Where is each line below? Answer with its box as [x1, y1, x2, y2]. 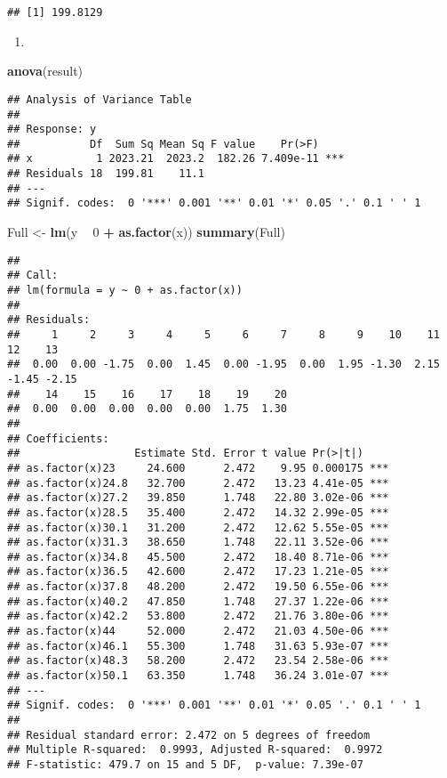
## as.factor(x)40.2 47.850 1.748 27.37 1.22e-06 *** [7, 595, 389, 608]
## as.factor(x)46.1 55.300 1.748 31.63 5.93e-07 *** [7, 639, 389, 652]
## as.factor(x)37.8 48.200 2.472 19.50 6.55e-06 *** [7, 580, 389, 594]
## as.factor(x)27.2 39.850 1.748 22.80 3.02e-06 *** [7, 491, 389, 505]
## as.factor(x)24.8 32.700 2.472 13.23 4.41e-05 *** [7, 476, 389, 490]
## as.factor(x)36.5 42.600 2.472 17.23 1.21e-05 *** [7, 565, 389, 579]
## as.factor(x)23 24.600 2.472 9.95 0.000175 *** [7, 461, 389, 474]
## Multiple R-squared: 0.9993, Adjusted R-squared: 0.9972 [7, 743, 383, 757]
